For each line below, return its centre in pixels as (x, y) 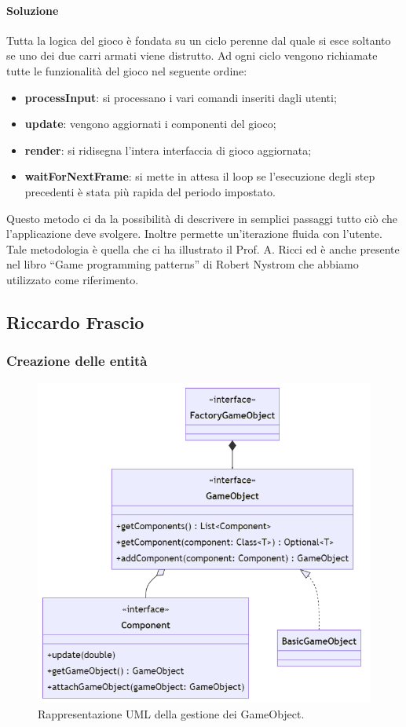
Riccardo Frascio (75, 321)
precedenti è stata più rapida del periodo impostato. (150, 191)
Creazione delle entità (77, 361)
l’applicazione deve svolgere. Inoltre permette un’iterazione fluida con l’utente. (194, 234)
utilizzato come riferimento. (73, 279)
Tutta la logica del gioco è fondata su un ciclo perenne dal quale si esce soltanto (199, 40)
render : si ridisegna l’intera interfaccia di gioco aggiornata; (168, 150)
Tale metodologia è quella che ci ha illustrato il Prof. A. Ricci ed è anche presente (203, 248)
